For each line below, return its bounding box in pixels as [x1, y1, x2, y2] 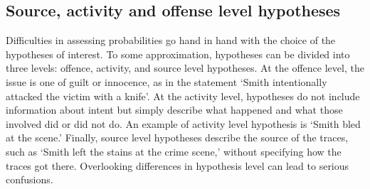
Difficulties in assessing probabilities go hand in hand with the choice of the [6, 33, 336, 48]
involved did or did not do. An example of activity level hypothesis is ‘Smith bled [6, 116, 361, 131]
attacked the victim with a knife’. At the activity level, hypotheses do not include [6, 88, 360, 103]
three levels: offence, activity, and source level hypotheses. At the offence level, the [6, 60, 364, 75]
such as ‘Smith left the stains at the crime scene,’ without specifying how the [6, 144, 342, 158]
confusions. [6, 172, 53, 187]
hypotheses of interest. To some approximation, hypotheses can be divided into [6, 46, 350, 61]
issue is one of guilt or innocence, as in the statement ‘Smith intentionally [6, 74, 327, 89]
